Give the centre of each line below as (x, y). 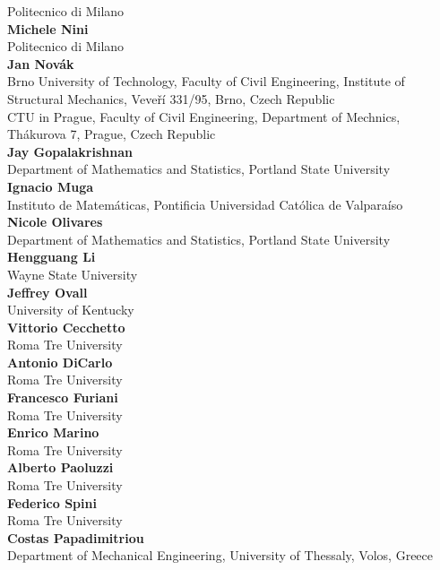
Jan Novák (41, 63)
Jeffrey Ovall (47, 292)
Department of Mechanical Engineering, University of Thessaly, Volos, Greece (220, 555)
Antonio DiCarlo (60, 362)
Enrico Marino (53, 432)
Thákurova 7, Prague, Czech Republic (112, 134)
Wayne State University (73, 274)
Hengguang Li (52, 257)
